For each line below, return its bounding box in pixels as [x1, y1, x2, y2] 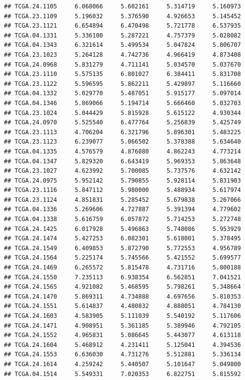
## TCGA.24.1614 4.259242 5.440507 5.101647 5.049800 [4, 360, 241, 368]
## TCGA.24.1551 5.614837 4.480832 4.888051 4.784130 [4, 303, 241, 310]
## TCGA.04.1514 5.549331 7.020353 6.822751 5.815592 [4, 370, 241, 378]
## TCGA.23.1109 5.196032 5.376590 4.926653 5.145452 [4, 12, 241, 20]
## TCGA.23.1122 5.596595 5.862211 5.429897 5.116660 [4, 80, 241, 87]
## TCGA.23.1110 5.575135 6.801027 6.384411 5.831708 [4, 71, 241, 78]
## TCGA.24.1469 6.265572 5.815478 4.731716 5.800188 [4, 264, 241, 271]
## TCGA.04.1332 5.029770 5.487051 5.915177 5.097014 [4, 90, 241, 97]
